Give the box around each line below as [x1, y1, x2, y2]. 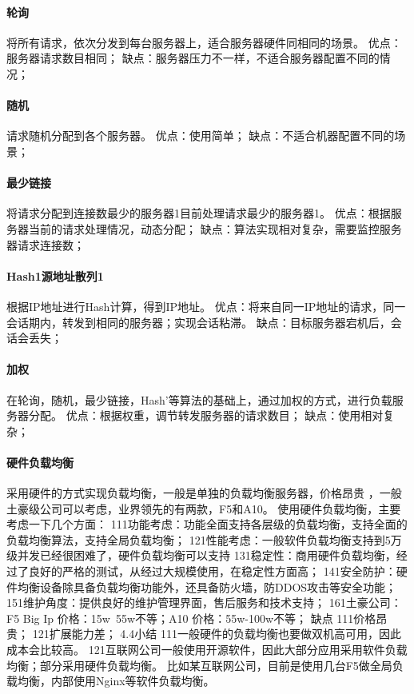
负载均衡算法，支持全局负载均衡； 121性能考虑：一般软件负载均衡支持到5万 [6, 531, 402, 548]
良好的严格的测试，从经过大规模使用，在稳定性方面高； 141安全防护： [28, 563, 396, 580]
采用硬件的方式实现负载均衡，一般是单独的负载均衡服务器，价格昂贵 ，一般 [6, 485, 402, 501]
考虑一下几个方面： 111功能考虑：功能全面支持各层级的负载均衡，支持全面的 [6, 516, 408, 532]
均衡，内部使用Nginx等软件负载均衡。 [17, 672, 215, 689]
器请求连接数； [6, 236, 85, 253]
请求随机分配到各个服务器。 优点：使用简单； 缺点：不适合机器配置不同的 [6, 127, 395, 144]
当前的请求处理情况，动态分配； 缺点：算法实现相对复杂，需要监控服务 [28, 220, 402, 237]
